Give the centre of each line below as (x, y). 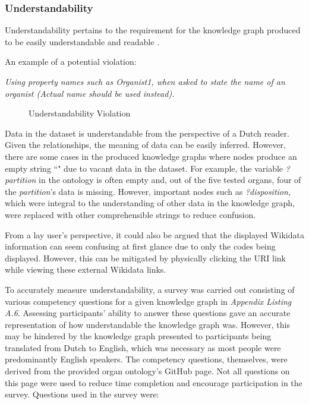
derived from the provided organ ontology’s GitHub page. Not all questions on (147, 371)
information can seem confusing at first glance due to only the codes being (140, 246)
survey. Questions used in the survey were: (82, 394)
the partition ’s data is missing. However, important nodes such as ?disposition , (148, 191)
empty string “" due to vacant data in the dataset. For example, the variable (144, 168)
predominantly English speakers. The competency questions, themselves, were (146, 359)
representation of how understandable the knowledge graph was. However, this (148, 324)
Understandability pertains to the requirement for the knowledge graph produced (153, 30)
